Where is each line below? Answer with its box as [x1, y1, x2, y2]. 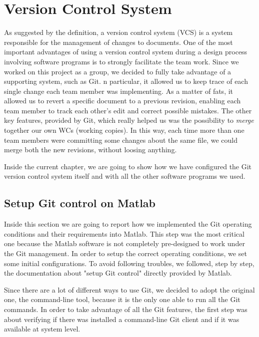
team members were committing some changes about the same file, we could [4, 134, 237, 145]
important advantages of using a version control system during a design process [4, 46, 247, 57]
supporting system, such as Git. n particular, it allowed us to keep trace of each [4, 76, 248, 86]
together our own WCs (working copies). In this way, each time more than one [4, 125, 244, 135]
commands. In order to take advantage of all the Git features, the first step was [4, 304, 247, 314]
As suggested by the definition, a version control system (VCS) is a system [4, 27, 233, 37]
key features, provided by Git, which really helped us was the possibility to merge [4, 115, 254, 125]
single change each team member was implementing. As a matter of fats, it [4, 85, 233, 96]
